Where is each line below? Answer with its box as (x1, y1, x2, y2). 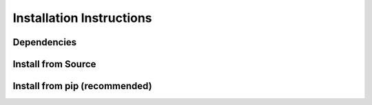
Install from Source (12, 58, 96, 70)
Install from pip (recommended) (12, 80, 152, 92)
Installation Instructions (12, 10, 152, 25)
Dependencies (12, 36, 77, 48)
